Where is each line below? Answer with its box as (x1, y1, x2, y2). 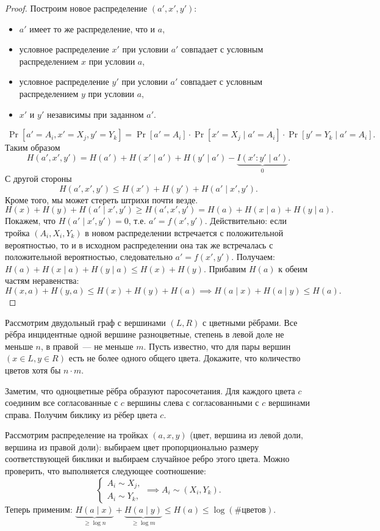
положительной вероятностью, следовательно (5, 250, 173, 263)
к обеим (278, 262, 308, 275)
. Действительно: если (204, 214, 287, 227)
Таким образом (5, 141, 60, 154)
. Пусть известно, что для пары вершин (143, 339, 291, 352)
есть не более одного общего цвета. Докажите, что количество (68, 352, 301, 364)
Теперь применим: (5, 502, 73, 515)
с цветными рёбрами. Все (203, 316, 298, 328)
